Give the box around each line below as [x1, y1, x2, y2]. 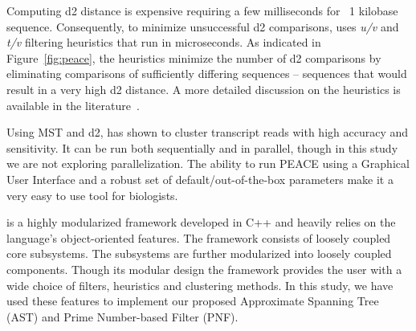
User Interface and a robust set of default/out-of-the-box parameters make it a [6, 170, 394, 187]
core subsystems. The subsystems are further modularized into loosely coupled [6, 245, 392, 262]
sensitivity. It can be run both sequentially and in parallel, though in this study [6, 139, 398, 156]
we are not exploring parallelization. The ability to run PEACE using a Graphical [6, 155, 410, 172]
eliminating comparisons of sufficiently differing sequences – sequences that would [6, 65, 407, 82]
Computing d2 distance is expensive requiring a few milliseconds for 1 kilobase [6, 2, 398, 18]
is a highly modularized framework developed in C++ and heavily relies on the [6, 214, 396, 231]
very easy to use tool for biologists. [6, 186, 178, 203]
